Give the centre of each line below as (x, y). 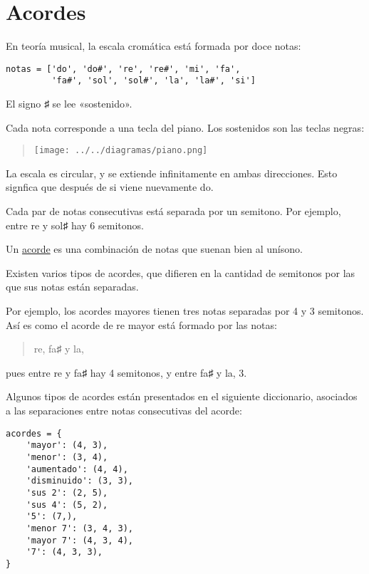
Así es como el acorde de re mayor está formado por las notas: (141, 324)
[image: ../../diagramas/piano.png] (121, 151)
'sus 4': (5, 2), (67, 505)
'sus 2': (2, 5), (67, 492)
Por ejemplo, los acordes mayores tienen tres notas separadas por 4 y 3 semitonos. (185, 311)
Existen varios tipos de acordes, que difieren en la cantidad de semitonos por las (181, 272)
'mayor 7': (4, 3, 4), (79, 540)
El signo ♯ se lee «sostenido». (69, 104)
